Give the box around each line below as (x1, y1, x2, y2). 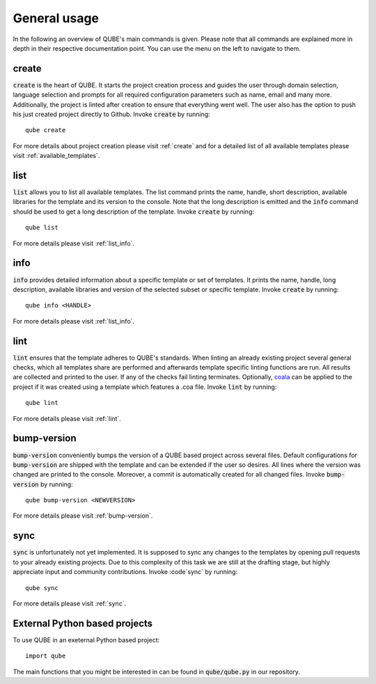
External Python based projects (13, 617, 153, 629)
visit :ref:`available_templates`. (13, 152, 100, 160)
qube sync (25, 584, 58, 591)
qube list (25, 223, 58, 232)
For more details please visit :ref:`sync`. (13, 599, 127, 607)
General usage (13, 10, 100, 26)
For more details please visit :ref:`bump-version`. (13, 511, 153, 520)
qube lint (25, 399, 58, 407)
